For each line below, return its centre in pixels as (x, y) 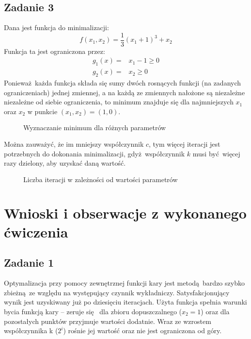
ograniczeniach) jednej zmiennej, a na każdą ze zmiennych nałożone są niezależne (125, 92)
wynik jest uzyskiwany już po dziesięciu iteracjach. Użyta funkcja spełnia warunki (125, 302)
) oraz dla (215, 311)
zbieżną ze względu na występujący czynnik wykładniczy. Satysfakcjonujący (117, 292)
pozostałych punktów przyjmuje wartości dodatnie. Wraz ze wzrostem (108, 321)
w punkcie (42, 111)
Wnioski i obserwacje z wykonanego (125, 212)
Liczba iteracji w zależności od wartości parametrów (101, 179)
